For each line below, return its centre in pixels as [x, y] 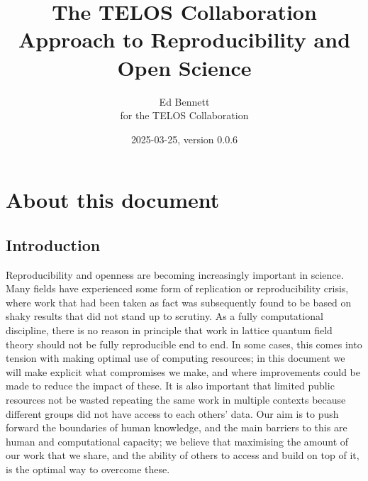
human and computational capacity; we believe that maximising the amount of [177, 441]
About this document [113, 200]
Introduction [53, 244]
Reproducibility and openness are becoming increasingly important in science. [175, 274]
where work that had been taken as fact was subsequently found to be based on [179, 302]
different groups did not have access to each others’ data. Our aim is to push [172, 413]
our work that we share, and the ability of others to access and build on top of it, [183, 455]
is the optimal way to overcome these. [88, 469]
